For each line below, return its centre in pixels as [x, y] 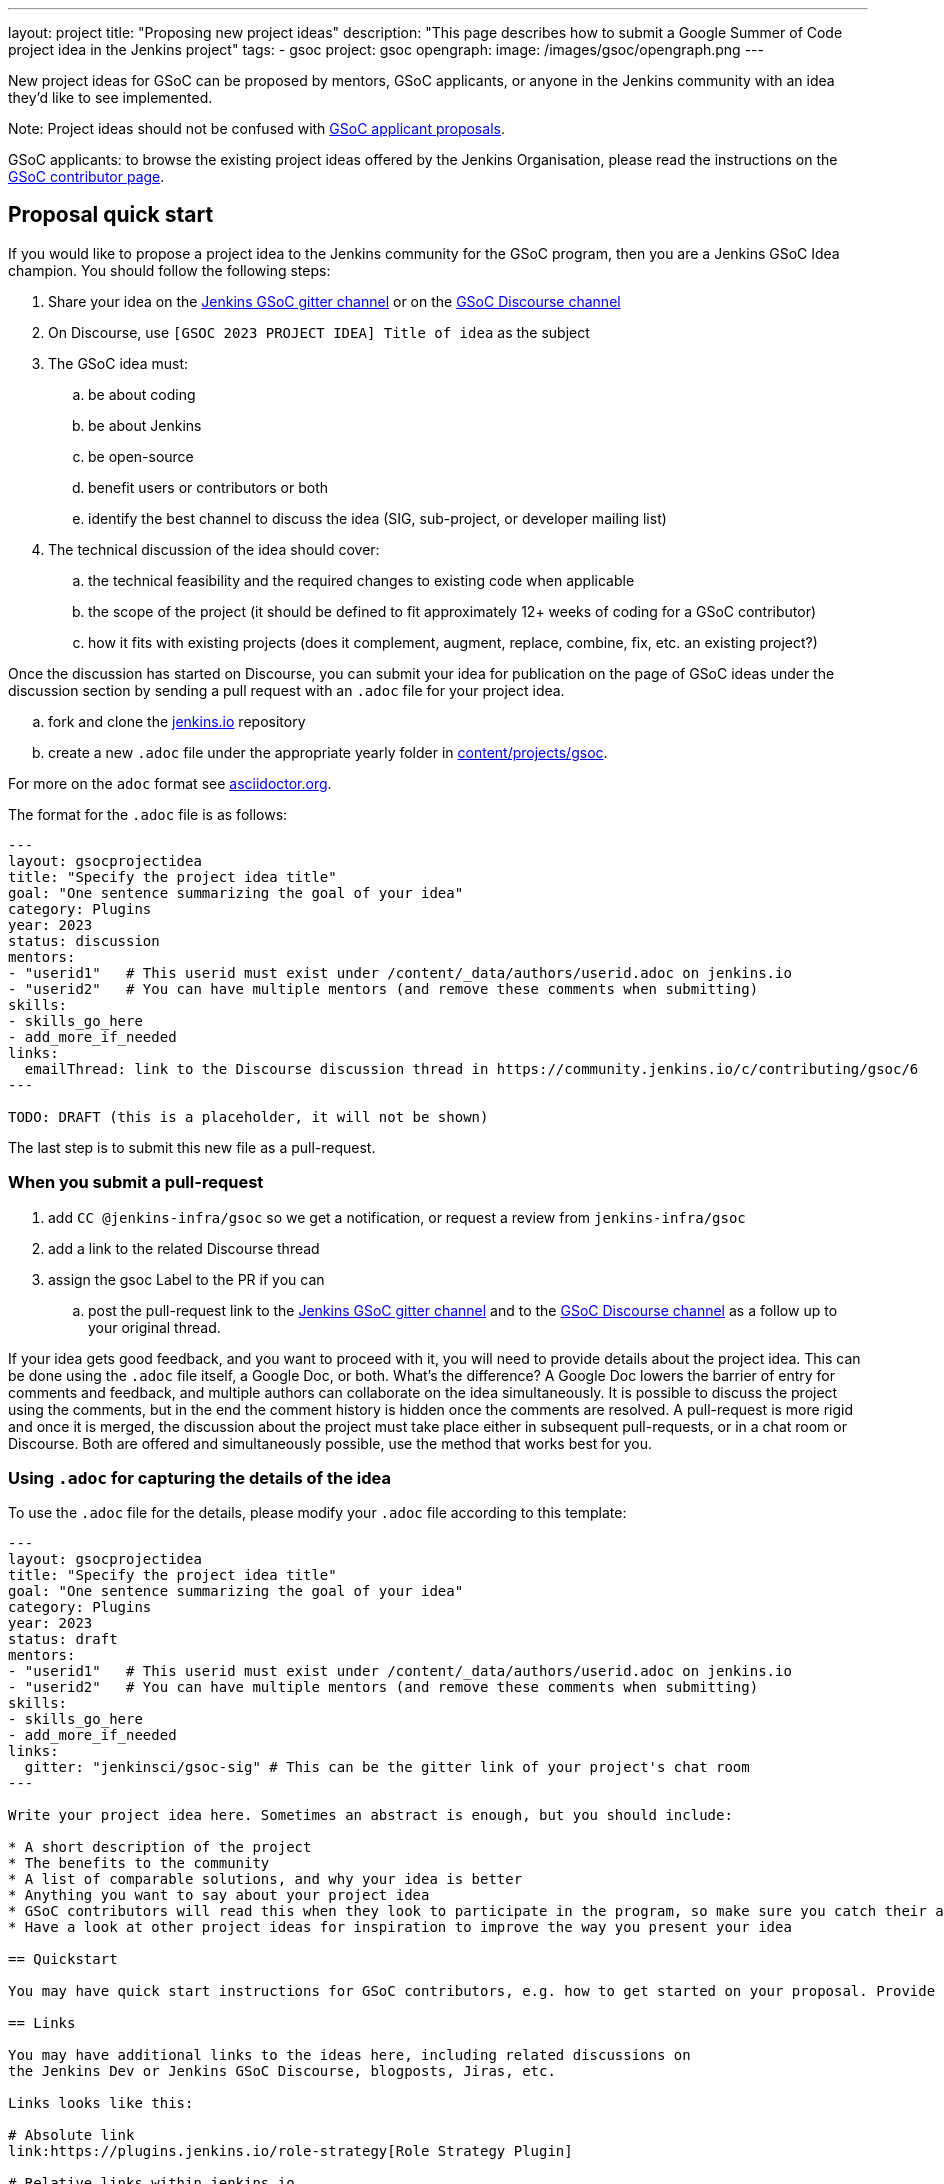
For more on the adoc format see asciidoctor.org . [170, 783]
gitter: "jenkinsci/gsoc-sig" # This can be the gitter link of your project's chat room [387, 1767]
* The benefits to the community [139, 1863]
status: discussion [84, 940]
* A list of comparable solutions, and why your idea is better [265, 1879]
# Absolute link [71, 2135]
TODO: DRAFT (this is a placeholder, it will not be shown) [248, 1116]
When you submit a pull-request [136, 1182]
